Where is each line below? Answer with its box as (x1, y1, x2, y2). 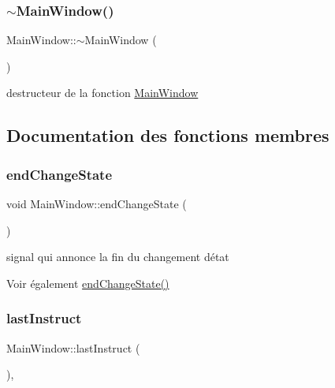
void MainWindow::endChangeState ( (6, 196, 187, 211)
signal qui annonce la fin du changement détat (6, 248, 229, 265)
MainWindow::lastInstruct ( (6, 339, 140, 356)
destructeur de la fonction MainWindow (6, 84, 199, 101)
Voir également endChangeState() (6, 274, 169, 291)
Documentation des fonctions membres (6, 123, 329, 147)
